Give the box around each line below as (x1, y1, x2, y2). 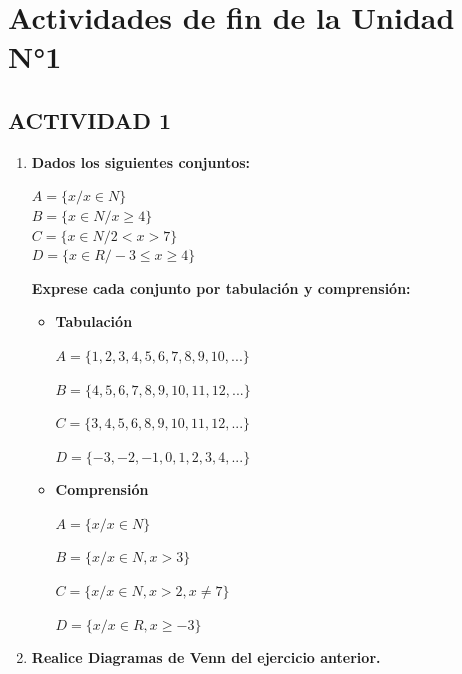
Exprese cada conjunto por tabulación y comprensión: (31, 277, 411, 298)
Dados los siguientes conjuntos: (31, 151, 251, 172)
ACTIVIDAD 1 (8, 104, 172, 135)
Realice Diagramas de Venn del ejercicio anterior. (31, 647, 381, 668)
